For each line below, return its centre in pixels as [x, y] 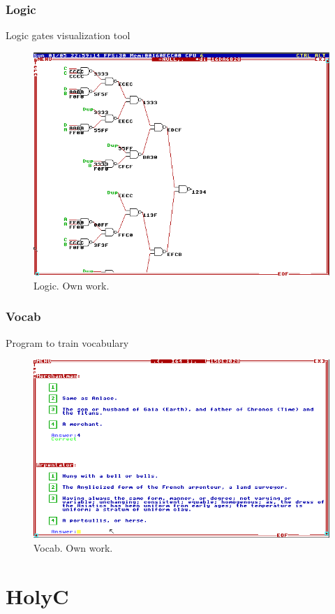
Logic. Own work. [72, 285]
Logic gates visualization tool [68, 35]
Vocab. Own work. [73, 547]
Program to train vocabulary [67, 342]
